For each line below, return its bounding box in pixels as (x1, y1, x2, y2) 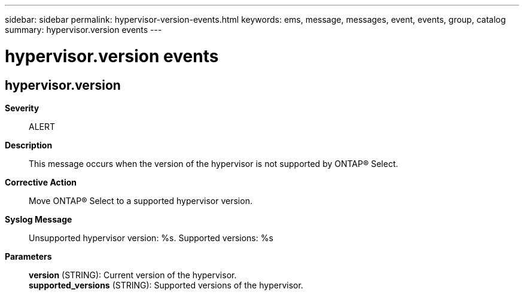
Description (5, 139, 53, 150)
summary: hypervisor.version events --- (5, 25, 162, 35)
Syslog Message (5, 214, 72, 224)
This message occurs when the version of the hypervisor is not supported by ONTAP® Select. (29, 158, 398, 169)
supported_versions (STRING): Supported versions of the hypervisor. (29, 279, 303, 290)
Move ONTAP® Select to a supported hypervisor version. (29, 195, 252, 206)
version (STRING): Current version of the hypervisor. (29, 269, 237, 280)
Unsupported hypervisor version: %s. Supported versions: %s (29, 232, 273, 243)
